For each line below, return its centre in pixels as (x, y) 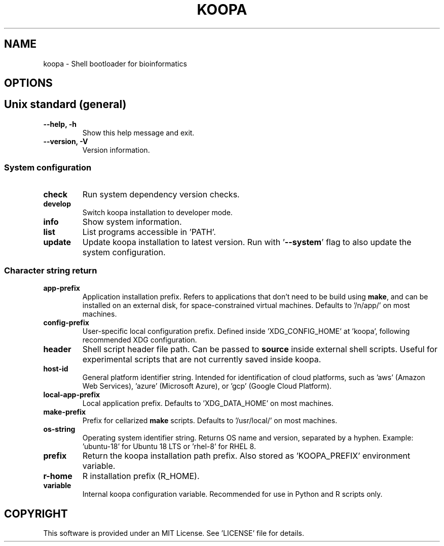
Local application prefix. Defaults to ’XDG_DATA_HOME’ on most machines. (208, 403)
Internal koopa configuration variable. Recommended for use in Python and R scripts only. (232, 494)
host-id (56, 369)
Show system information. (132, 221)
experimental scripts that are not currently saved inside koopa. (202, 360)
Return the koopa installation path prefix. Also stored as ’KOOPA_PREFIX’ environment (246, 456)
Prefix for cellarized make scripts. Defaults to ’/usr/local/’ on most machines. (210, 421)
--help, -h (60, 124)
